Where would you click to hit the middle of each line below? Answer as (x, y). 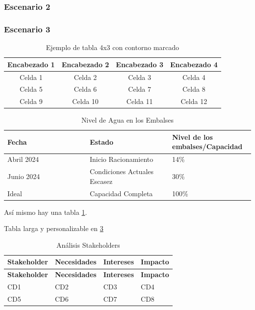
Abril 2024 (23, 159)
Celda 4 (194, 77)
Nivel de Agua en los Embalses (127, 120)
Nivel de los (192, 137)
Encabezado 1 (31, 64)
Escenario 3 (27, 29)
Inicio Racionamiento (122, 159)
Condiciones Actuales (122, 171)
